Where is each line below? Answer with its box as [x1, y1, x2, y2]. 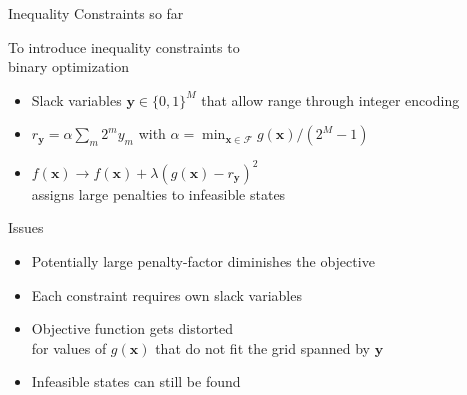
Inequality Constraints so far [8, 3, 184, 23]
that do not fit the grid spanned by [155, 337, 370, 358]
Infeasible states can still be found [31, 371, 241, 392]
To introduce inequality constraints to [8, 36, 240, 57]
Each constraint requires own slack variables [31, 284, 302, 305]
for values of [31, 337, 107, 358]
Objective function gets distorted [31, 318, 234, 339]
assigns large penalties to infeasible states [31, 183, 286, 204]
